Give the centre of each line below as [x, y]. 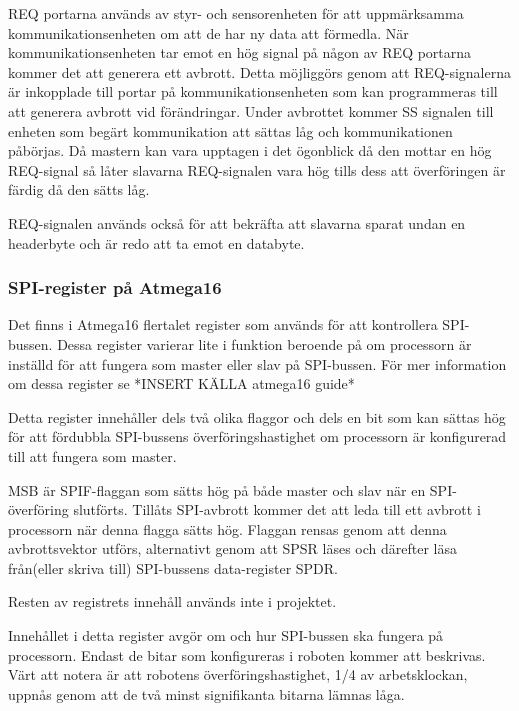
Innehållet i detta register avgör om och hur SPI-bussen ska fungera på [226, 635]
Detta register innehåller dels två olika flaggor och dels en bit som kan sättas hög [257, 416]
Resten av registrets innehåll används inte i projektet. [172, 601]
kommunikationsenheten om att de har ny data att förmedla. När [208, 32]
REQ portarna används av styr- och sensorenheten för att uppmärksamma [236, 13]
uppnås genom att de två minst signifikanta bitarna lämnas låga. [206, 693]
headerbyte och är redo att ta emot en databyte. [156, 242]
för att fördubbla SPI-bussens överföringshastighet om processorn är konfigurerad [257, 436]
